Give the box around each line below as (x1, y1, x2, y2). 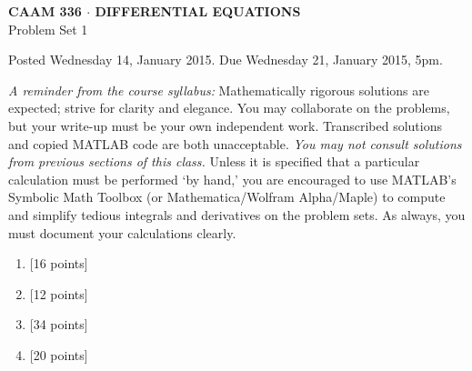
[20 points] (29, 345, 88, 364)
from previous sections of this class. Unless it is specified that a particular (8, 152, 420, 171)
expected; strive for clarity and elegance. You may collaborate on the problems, (8, 98, 450, 117)
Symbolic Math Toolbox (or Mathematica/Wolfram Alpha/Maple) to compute (8, 187, 446, 206)
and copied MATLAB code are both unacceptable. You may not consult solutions (8, 134, 462, 153)
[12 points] (29, 284, 88, 303)
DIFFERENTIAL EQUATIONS (95, 2, 301, 20)
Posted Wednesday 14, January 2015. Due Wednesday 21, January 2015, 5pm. (8, 50, 443, 69)
